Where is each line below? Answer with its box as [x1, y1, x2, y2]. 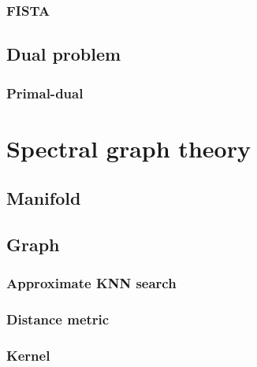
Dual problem [6, 42, 121, 66]
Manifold [6, 186, 81, 210]
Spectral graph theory [6, 132, 251, 164]
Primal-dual [6, 83, 84, 102]
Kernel [6, 346, 50, 365]
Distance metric [6, 310, 110, 329]
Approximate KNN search [6, 273, 177, 293]
